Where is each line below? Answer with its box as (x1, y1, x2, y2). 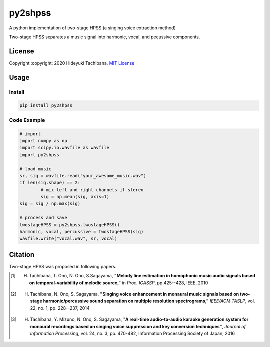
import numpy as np (19, 138, 67, 143)
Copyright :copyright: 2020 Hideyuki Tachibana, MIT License (9, 60, 135, 66)
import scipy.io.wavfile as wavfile (19, 145, 110, 151)
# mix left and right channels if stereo (40, 187, 144, 192)
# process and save (19, 215, 67, 221)
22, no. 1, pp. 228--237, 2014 (30, 305, 90, 311)
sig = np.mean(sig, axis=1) (40, 194, 110, 200)
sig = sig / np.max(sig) (19, 201, 81, 207)
